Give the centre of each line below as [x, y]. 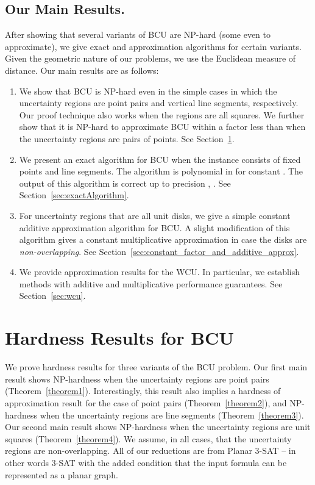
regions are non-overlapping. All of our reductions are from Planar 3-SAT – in [150, 451]
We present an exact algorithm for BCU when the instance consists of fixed [160, 159]
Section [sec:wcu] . [52, 296]
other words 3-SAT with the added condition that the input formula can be [146, 462]
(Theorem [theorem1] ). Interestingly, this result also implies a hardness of [143, 391]
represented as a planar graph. [62, 474]
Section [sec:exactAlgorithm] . [74, 195]
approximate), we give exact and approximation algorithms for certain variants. [153, 46]
